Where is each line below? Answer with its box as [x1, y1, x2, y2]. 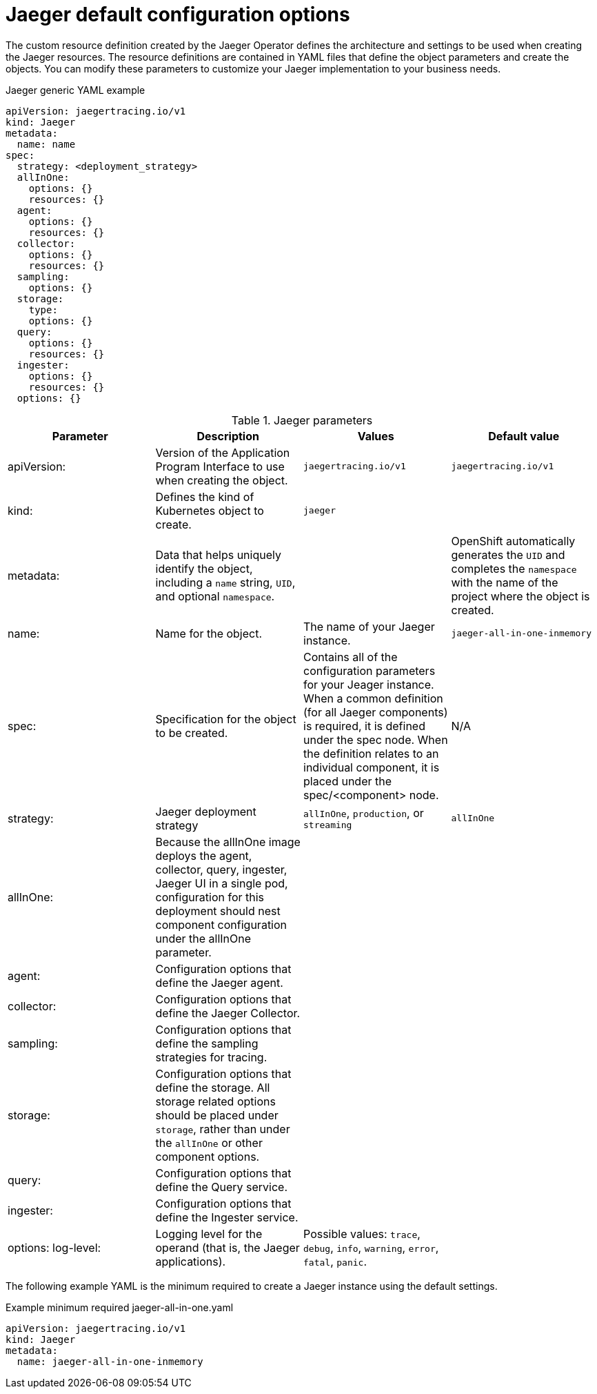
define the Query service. [155, 1179, 288, 1194]
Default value [488, 429, 560, 443]
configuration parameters [303, 663, 436, 678]
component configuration [155, 917, 287, 932]
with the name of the [451, 575, 558, 589]
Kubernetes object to [155, 503, 264, 518]
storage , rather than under [155, 1121, 290, 1136]
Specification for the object [155, 711, 296, 726]
